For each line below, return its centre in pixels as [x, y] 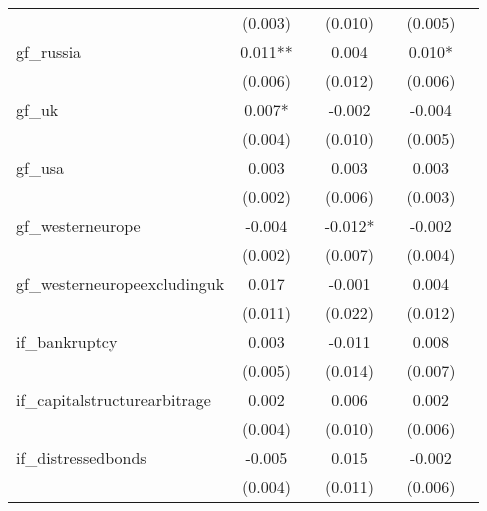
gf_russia [49, 51]
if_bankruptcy [67, 341]
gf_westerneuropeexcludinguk [120, 283]
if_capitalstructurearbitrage [113, 399]
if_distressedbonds [81, 457]
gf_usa [40, 167]
